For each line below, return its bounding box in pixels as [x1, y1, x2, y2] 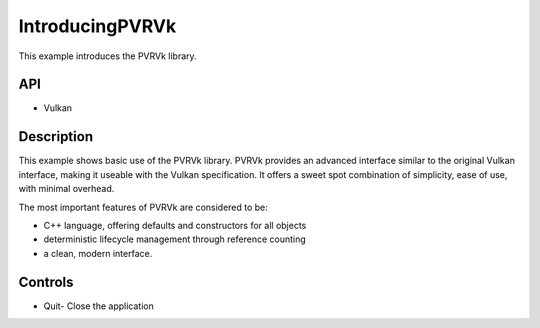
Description [18, 128, 94, 145]
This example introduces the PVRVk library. [18, 50, 197, 62]
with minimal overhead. [18, 183, 115, 195]
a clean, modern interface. [43, 247, 153, 259]
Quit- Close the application [43, 300, 154, 312]
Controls [18, 273, 74, 290]
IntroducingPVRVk [18, 15, 177, 37]
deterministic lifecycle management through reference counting [43, 233, 307, 245]
